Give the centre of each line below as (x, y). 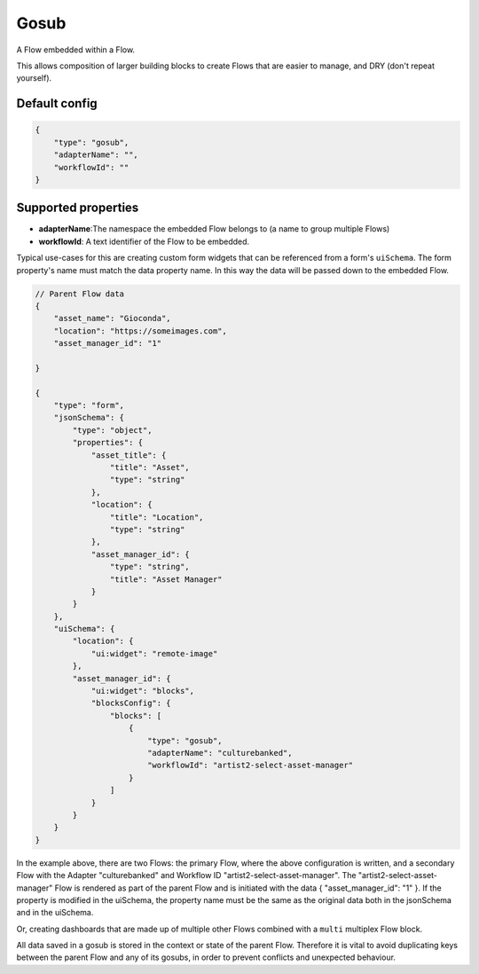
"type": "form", (89, 405)
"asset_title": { (129, 455)
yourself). (34, 78)
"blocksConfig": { (131, 703)
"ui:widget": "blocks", (143, 691)
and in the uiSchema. (55, 913)
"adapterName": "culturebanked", (220, 753)
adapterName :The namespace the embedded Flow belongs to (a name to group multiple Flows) (214, 229)
